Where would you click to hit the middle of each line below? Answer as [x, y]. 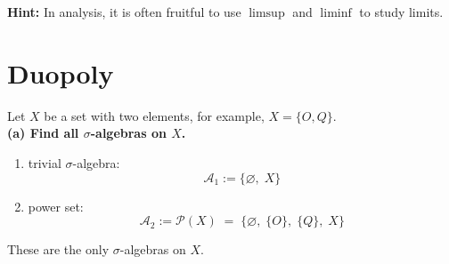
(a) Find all [43, 133]
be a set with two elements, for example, [154, 115]
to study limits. [401, 12]
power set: [56, 206]
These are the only [58, 249]
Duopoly [61, 72]
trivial [45, 162]
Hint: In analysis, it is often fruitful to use [124, 12]
